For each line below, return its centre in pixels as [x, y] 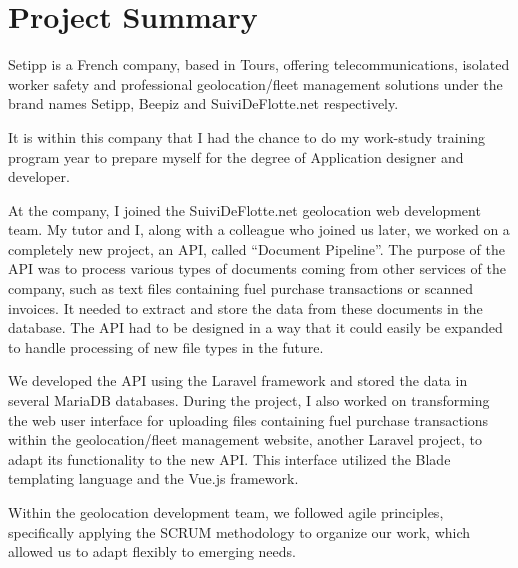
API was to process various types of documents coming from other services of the [257, 268]
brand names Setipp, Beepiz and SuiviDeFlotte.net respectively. [203, 103]
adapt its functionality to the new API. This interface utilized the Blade [229, 458]
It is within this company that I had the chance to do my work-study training [247, 136]
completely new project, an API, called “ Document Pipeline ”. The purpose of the [256, 248]
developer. [39, 176]
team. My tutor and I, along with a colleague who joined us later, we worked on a [259, 229]
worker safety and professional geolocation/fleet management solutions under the [255, 83]
